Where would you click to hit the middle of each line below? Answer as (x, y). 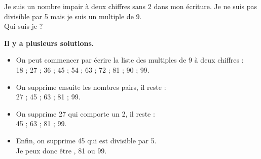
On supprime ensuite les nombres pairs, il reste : (91, 87)
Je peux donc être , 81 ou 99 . (61, 150)
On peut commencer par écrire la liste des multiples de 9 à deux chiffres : (130, 60)
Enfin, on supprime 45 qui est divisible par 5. (86, 140)
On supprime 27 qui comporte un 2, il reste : (85, 113)
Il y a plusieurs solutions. (49, 43)
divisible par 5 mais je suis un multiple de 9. (73, 16)
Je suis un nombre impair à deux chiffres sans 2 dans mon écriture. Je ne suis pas (130, 6)
